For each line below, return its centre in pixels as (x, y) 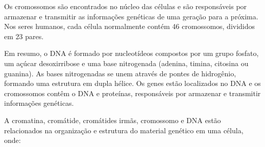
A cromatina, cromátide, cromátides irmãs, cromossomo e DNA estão (113, 120)
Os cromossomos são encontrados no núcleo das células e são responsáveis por (126, 6)
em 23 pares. (24, 36)
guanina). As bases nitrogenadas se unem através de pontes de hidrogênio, (120, 73)
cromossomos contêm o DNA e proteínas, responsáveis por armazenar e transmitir (132, 93)
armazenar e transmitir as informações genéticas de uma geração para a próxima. (131, 16)
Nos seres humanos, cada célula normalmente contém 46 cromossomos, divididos (130, 26)
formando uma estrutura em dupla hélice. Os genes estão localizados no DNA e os (132, 83)
